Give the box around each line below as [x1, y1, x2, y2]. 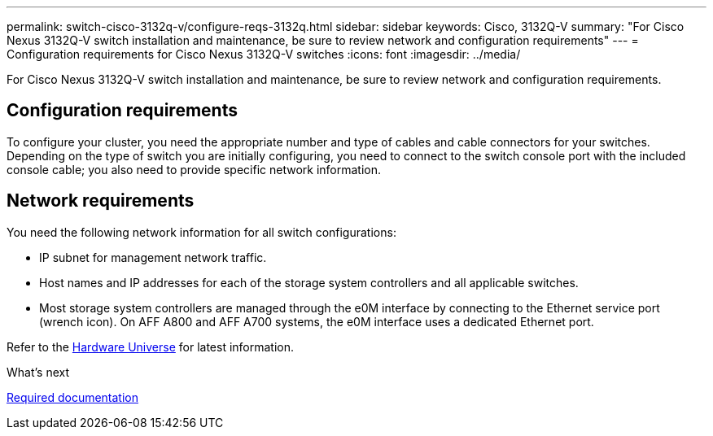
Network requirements [7, 190, 195, 211]
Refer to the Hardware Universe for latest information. [7, 339, 295, 354]
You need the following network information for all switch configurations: [7, 225, 396, 239]
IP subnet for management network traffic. [39, 250, 267, 264]
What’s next [7, 364, 70, 379]
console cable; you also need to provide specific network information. [7, 162, 382, 177]
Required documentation [7, 390, 139, 404]
